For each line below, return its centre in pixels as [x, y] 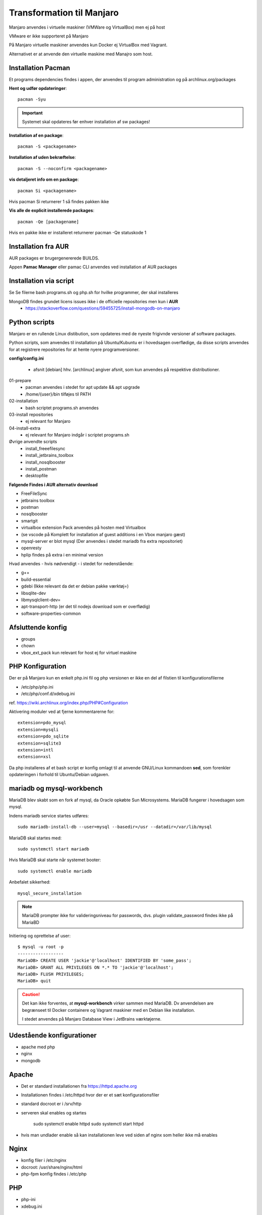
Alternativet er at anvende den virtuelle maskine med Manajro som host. [81, 54]
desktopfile [37, 476]
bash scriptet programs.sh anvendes [62, 408]
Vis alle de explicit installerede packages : [52, 210]
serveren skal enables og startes [54, 1112]
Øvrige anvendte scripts [33, 442]
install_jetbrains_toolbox [49, 455]
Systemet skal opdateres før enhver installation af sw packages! [86, 122]
